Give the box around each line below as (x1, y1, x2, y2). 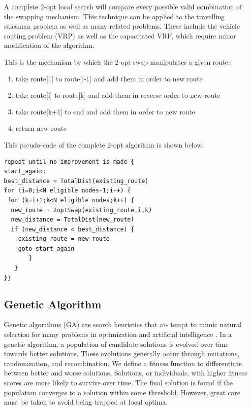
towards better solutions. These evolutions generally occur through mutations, (4, 348, 240, 359)
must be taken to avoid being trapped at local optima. (4, 397, 168, 407)
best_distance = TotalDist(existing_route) (4, 177, 149, 185)
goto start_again (18, 245, 75, 252)
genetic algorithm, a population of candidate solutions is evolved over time (4, 338, 229, 349)
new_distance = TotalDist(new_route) (11, 216, 134, 224)
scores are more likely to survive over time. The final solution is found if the (4, 377, 233, 388)
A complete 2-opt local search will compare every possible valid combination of (4, 1, 242, 11)
